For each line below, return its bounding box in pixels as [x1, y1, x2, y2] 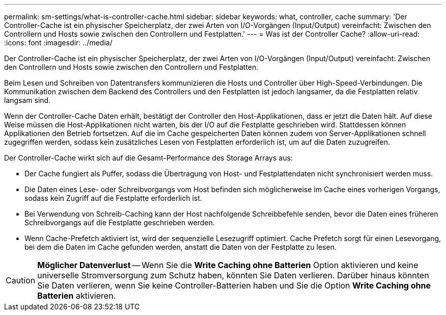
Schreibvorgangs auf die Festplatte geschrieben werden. [24, 218, 215, 227]
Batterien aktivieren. [37, 291, 116, 301]
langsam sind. [4, 96, 51, 104]
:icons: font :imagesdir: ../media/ [4, 38, 113, 47]
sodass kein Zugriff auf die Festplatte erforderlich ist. [24, 194, 202, 202]
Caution [6, 275, 36, 285]
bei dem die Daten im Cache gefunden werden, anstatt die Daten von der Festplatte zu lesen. [24, 243, 337, 251]
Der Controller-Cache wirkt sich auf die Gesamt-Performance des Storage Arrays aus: [4, 153, 293, 162]
